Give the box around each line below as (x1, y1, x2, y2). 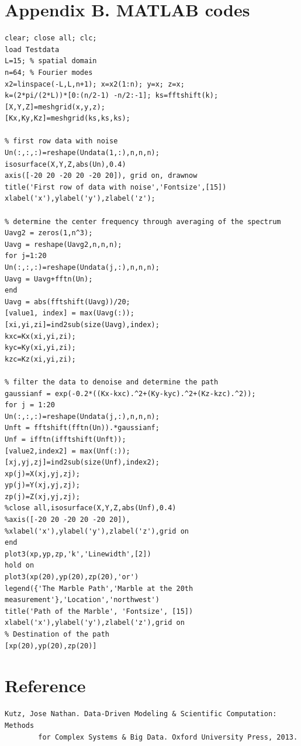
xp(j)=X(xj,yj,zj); (5, 469, 80, 478)
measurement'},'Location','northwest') (5, 596, 160, 604)
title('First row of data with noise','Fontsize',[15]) (5, 183, 227, 191)
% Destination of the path (5, 630, 109, 638)
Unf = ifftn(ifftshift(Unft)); (5, 435, 126, 444)
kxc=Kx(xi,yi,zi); (5, 332, 76, 341)
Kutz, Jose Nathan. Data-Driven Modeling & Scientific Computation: (5, 710, 277, 719)
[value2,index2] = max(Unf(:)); (5, 446, 130, 455)
